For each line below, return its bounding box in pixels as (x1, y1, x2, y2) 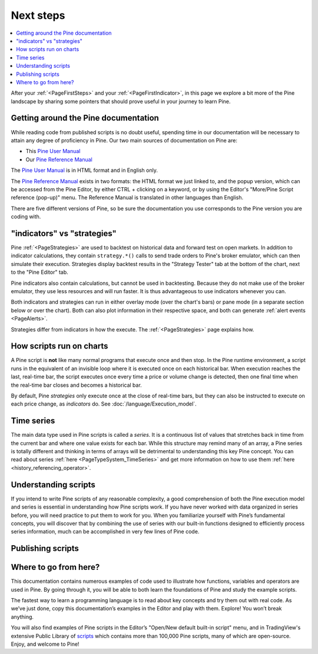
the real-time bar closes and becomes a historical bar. (11, 381, 143, 389)
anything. (11, 613, 34, 620)
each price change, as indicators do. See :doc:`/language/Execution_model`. (11, 400, 197, 407)
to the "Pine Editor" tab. (11, 268, 69, 276)
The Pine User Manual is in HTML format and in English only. (11, 167, 158, 174)
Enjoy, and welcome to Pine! (11, 640, 79, 648)
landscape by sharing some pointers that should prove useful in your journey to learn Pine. (11, 98, 231, 105)
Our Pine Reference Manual (25, 156, 92, 163)
